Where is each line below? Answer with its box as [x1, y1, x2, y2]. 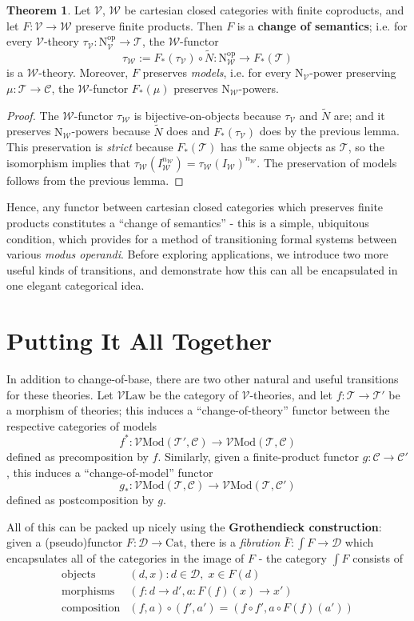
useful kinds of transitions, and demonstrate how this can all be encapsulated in [6, 261, 398, 278]
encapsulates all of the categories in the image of [6, 550, 245, 567]
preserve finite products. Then [75, 17, 223, 34]
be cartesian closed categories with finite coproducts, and [124, 2, 404, 18]
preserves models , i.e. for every [142, 64, 292, 81]
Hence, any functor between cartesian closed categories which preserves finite [6, 198, 384, 215]
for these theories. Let [6, 386, 113, 403]
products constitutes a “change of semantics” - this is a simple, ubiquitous [6, 214, 369, 231]
